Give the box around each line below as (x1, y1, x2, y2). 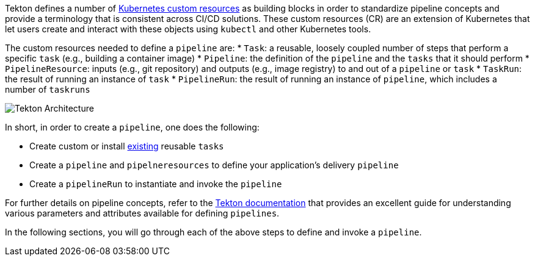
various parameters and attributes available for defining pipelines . (5, 208, 280, 218)
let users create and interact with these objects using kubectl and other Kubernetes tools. (5, 24, 371, 34)
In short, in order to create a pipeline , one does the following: (5, 122, 260, 132)
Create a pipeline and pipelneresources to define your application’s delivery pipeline (29, 160, 399, 170)
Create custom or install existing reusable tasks (29, 141, 224, 151)
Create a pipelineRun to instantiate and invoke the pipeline (29, 179, 282, 189)
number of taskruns (5, 84, 90, 95)
